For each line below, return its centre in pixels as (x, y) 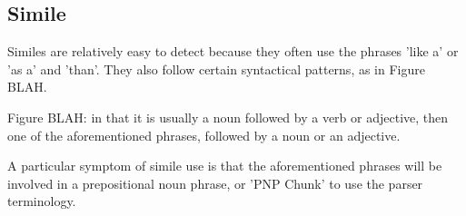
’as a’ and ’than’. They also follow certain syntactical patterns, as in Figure (216, 69)
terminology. (42, 201)
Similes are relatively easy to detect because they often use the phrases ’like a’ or (233, 51)
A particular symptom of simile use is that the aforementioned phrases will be (225, 166)
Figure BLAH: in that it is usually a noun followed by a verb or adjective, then (228, 117)
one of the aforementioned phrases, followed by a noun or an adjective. (204, 135)
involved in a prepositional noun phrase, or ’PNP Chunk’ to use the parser (215, 183)
